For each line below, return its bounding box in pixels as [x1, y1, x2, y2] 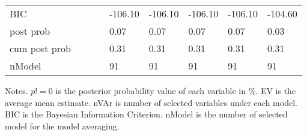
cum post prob [10, 41, 71, 55]
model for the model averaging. [5, 119, 120, 132]
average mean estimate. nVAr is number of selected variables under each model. [5, 96, 297, 108]
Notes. [5, 84, 28, 96]
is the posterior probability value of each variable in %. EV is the [55, 84, 296, 96]
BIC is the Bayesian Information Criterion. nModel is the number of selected [5, 108, 288, 120]
